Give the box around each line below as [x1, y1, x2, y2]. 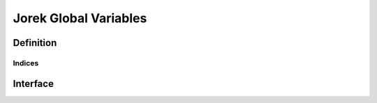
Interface [13, 77, 54, 90]
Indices [13, 58, 39, 68]
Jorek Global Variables [13, 10, 147, 26]
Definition [13, 37, 57, 49]
